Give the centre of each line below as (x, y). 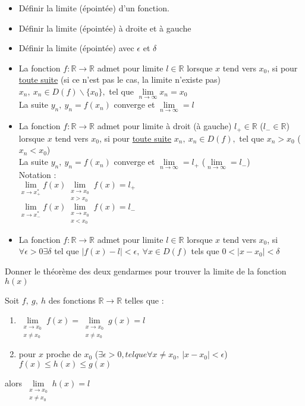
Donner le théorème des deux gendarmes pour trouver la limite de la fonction (146, 271)
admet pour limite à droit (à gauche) (164, 126)
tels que (205, 251)
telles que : (144, 300)
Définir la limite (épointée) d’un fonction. (94, 8)
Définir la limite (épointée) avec (76, 48)
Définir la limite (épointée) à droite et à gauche (105, 28)
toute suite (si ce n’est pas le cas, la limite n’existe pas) (120, 79)
